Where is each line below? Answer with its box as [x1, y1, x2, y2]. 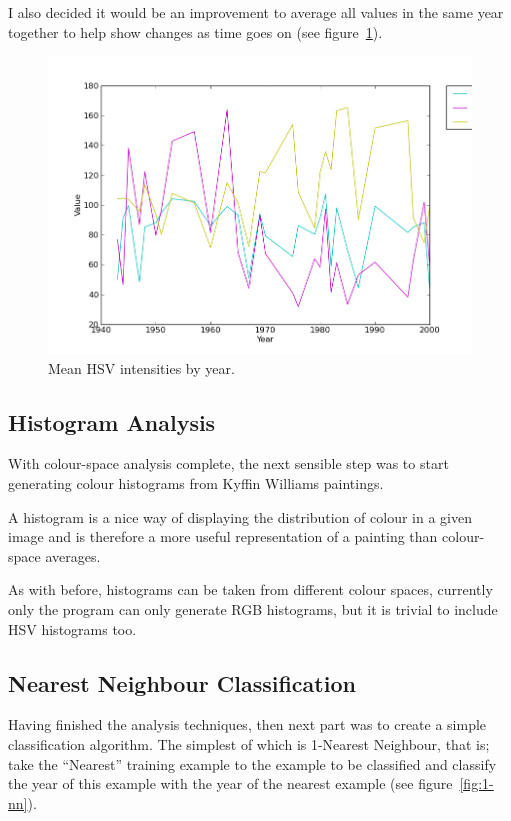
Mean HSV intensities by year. [48, 357, 235, 378]
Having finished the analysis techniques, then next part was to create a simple [8, 714, 487, 735]
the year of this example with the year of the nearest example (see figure [8, 773, 453, 794]
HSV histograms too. [8, 618, 137, 639]
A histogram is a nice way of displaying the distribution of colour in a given [8, 506, 473, 527]
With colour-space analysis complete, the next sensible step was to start [8, 453, 449, 474]
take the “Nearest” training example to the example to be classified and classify [8, 753, 497, 774]
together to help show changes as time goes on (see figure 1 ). [8, 21, 383, 42]
